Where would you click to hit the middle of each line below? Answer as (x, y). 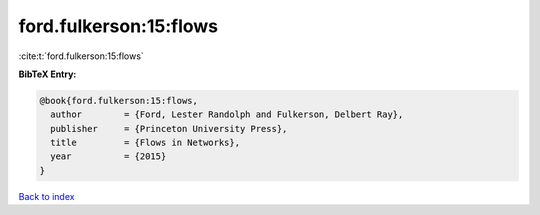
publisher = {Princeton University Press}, (169, 128)
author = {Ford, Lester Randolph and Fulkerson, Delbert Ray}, (227, 114)
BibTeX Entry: (47, 74)
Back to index (46, 196)
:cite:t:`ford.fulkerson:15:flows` (81, 56)
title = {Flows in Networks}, (145, 143)
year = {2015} (108, 156)
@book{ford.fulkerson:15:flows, (119, 100)
